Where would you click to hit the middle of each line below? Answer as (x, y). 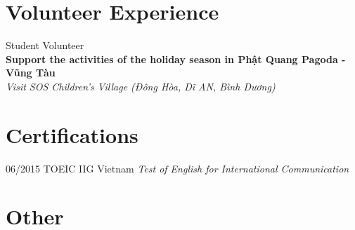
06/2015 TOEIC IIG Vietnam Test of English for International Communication (177, 168)
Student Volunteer (45, 45)
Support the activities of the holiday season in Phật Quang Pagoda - (176, 59)
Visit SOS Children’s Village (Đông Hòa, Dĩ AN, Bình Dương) (141, 86)
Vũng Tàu (31, 73)
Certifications (72, 134)
